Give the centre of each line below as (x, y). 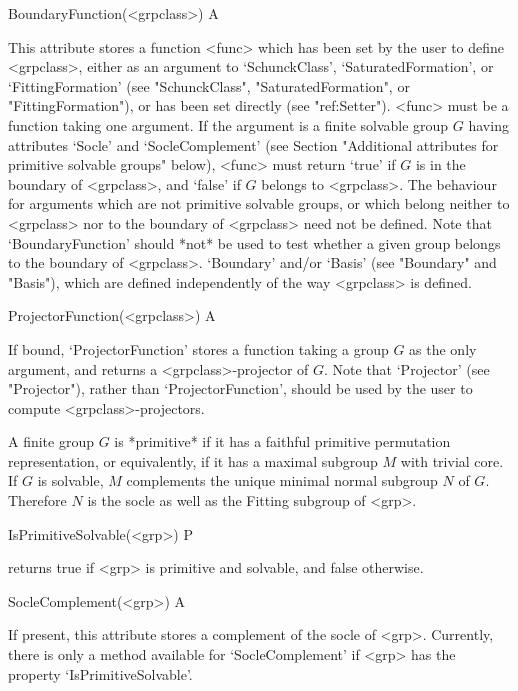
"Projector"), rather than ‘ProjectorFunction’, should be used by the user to (240, 388)
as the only (443, 348)
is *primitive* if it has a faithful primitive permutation (282, 441)
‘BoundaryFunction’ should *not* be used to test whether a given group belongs (254, 242)
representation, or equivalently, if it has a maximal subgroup (193, 460)
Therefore (37, 500)
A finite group (51, 441)
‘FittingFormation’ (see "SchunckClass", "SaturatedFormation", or (209, 85)
